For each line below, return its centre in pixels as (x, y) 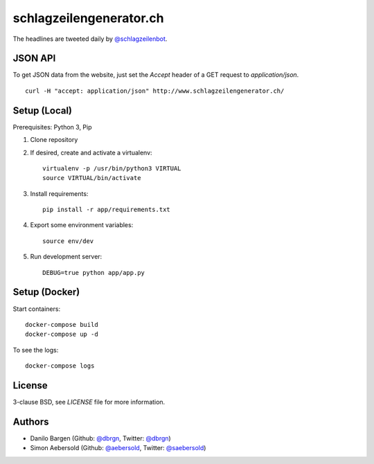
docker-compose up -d (62, 334)
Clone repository (54, 140)
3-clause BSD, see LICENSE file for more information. (89, 402)
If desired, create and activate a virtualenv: (91, 152)
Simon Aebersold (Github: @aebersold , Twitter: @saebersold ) (118, 448)
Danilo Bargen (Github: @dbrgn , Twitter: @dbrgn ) (100, 438)
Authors (31, 421)
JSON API (34, 59)
